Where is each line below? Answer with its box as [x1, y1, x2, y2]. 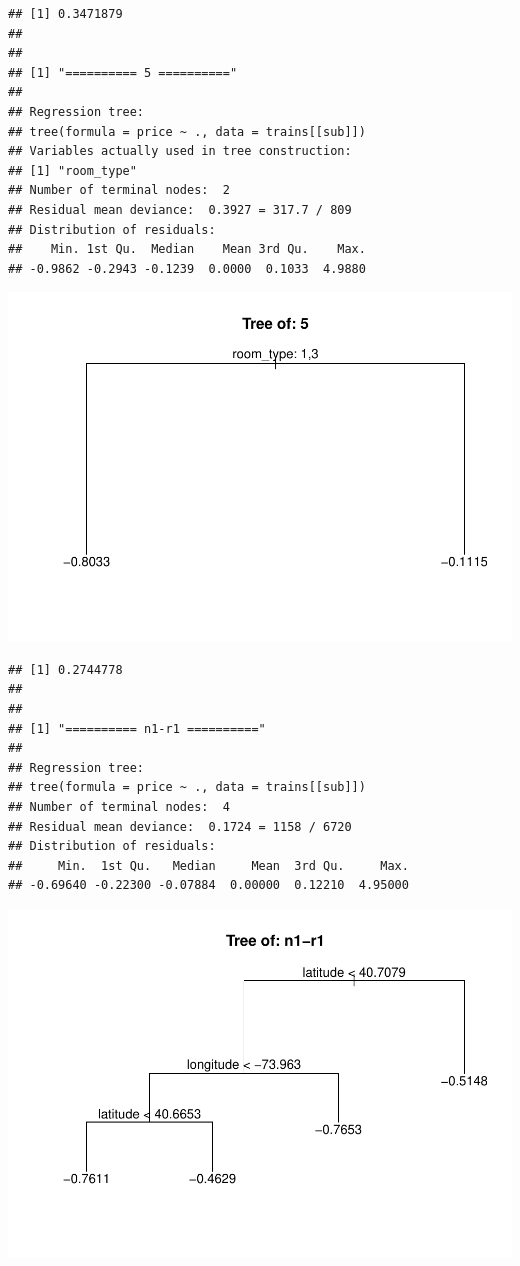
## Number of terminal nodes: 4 [8, 799, 230, 814]
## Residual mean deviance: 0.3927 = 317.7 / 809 [8, 202, 352, 217]
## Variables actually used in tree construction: [8, 144, 352, 159]
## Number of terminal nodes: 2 [8, 183, 230, 198]
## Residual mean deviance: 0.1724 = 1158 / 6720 [8, 819, 352, 834]
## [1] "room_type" [8, 163, 137, 178]
